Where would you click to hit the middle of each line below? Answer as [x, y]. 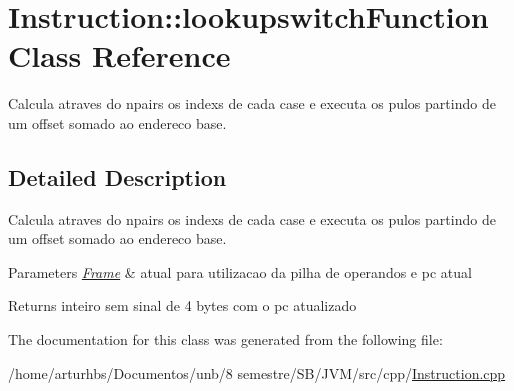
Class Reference [119, 55]
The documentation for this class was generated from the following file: [225, 339]
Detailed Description [117, 176]
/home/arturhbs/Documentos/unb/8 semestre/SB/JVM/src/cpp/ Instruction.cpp [257, 372]
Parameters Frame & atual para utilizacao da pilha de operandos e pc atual [240, 271]
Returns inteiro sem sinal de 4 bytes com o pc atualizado [182, 305]
